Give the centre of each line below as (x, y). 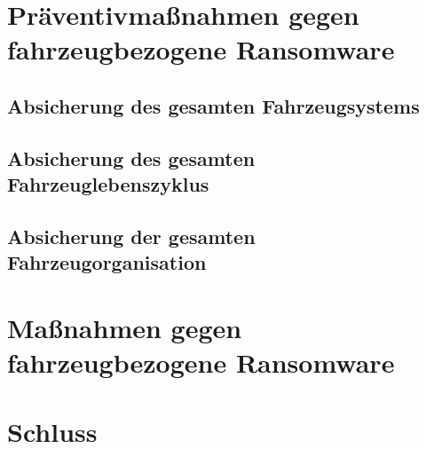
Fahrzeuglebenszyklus (108, 184)
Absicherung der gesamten (131, 236)
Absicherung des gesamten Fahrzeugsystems (213, 105)
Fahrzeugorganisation (107, 262)
